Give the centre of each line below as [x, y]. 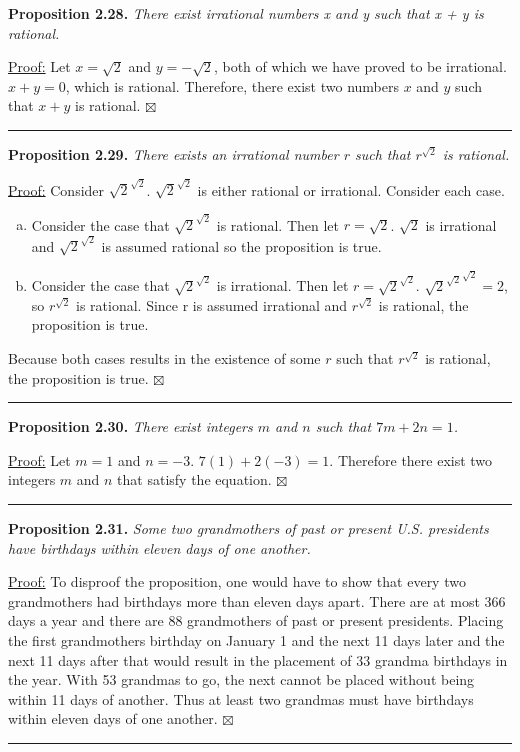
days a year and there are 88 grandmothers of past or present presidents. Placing [256, 620]
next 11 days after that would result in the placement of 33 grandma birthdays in [258, 659]
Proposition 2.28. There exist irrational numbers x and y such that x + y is [246, 13]
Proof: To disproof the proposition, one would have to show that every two [237, 581]
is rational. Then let [278, 224]
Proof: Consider [56, 189]
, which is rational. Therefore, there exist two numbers [232, 85]
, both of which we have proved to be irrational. [360, 66]
